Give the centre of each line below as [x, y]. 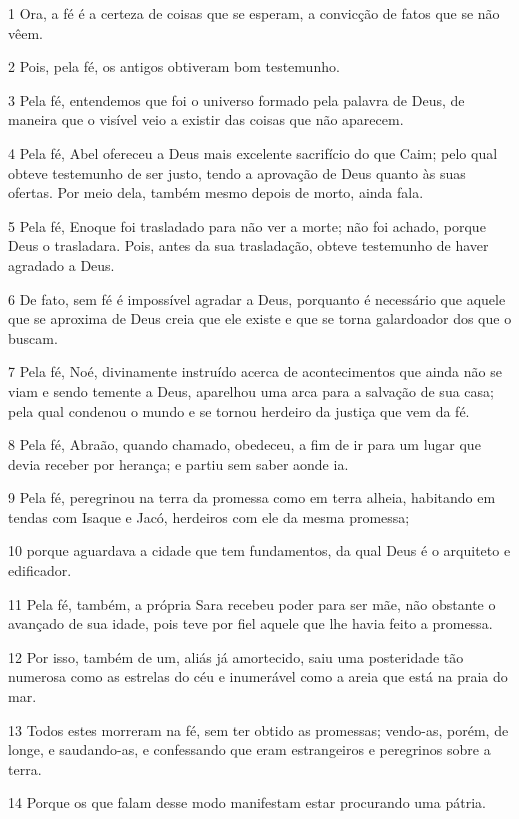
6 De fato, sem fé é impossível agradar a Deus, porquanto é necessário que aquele [257, 298]
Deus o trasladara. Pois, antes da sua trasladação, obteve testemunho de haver [248, 245]
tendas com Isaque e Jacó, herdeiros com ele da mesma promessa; [209, 516]
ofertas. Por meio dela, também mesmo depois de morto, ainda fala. [216, 192]
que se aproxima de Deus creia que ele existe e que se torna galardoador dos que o [260, 318]
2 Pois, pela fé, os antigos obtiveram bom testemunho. [174, 66]
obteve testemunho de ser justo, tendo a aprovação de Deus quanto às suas [237, 172]
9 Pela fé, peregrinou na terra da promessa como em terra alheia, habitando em [252, 497]
